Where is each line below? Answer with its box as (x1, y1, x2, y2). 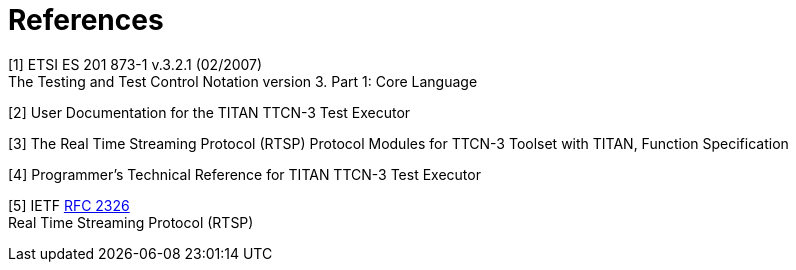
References (8, 3, 164, 37)
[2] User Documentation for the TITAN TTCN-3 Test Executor (8, 103, 411, 121)
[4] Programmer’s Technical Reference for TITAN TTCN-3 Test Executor (8, 165, 481, 183)
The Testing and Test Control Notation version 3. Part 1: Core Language (8, 72, 478, 90)
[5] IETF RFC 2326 (8, 196, 130, 214)
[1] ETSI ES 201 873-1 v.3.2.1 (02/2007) (8, 55, 263, 73)
